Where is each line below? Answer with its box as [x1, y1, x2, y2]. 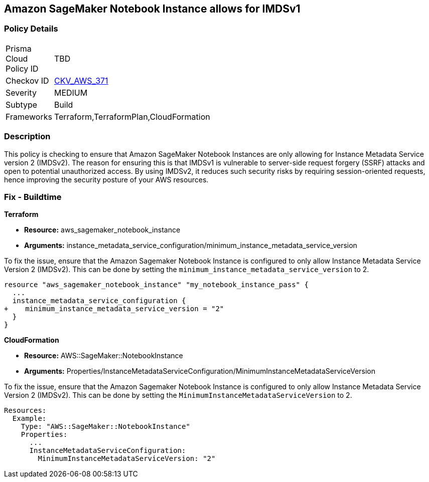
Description [4, 131, 51, 142]
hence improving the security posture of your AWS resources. [4, 175, 209, 184]
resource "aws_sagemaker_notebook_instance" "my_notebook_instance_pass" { [4, 281, 309, 289]
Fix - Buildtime [4, 191, 62, 202]
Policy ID [6, 63, 39, 74]
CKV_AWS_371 [54, 75, 108, 86]
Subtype [6, 99, 38, 110]
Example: [12, 414, 47, 423]
